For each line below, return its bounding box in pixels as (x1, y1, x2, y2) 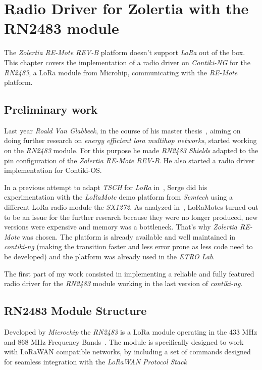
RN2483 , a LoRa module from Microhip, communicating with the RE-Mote (4, 67, 238, 77)
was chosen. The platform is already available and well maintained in (22, 231, 236, 242)
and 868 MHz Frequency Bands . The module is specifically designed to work (4, 336, 244, 347)
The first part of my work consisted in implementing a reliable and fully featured (4, 268, 254, 279)
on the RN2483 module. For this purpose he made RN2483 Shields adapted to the (4, 145, 258, 156)
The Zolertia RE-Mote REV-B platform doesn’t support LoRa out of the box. (4, 47, 245, 58)
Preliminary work (4, 102, 98, 117)
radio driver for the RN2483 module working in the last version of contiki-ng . (4, 278, 243, 289)
